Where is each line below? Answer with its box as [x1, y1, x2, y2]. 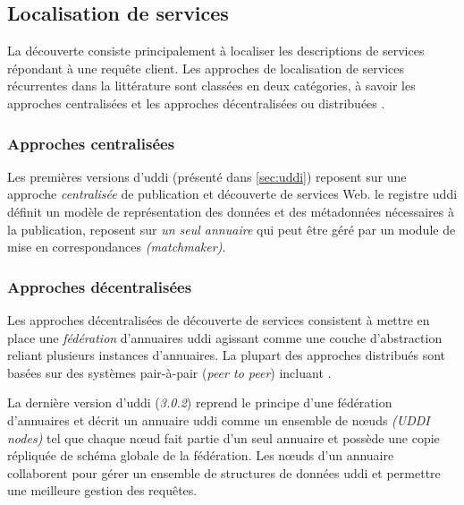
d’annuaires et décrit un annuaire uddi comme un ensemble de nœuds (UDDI [7, 410, 430, 429]
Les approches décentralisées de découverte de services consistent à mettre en [7, 310, 430, 329]
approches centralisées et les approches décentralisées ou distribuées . [7, 93, 385, 112]
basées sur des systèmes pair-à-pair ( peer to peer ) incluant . [7, 363, 332, 381]
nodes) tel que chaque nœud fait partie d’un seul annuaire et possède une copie [7, 428, 440, 447]
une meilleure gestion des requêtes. [7, 481, 198, 500]
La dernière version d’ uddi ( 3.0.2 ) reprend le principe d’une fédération [7, 393, 392, 412]
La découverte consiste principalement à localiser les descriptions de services [7, 41, 425, 60]
